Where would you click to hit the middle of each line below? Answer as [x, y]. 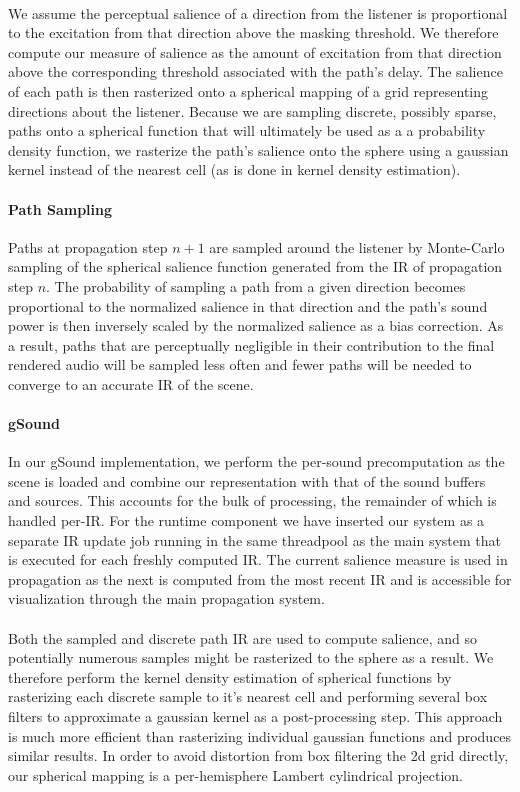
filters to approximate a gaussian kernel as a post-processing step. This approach [255, 716]
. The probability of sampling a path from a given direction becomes [256, 285]
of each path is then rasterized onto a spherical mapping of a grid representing [248, 90]
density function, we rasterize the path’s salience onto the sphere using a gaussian [258, 149]
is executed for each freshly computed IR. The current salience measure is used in [258, 559]
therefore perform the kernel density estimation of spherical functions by [230, 676]
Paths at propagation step [88, 246]
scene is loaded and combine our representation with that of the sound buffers [247, 480]
